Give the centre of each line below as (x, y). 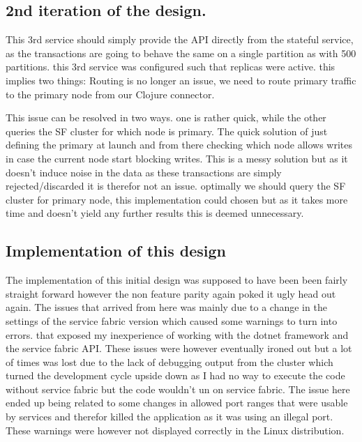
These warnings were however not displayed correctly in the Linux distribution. (175, 430)
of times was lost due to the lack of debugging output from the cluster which (169, 361)
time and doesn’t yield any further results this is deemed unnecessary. (155, 213)
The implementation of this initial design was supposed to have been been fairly (177, 280)
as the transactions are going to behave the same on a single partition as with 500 (181, 53)
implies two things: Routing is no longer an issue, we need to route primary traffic (181, 80)
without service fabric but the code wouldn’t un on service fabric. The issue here (178, 389)
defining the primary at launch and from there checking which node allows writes (179, 145)
